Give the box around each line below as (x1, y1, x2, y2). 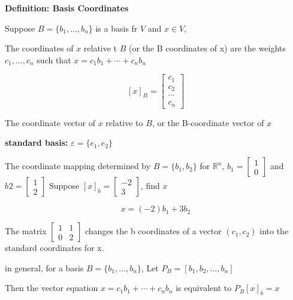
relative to (105, 116, 143, 128)
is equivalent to (176, 281, 232, 294)
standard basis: (5, 136, 68, 149)
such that (37, 53, 71, 66)
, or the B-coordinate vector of (152, 116, 264, 128)
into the (259, 225, 289, 237)
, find (140, 179, 160, 192)
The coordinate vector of (5, 116, 95, 128)
